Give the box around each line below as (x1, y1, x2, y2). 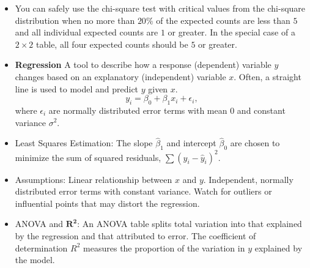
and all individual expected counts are (15, 26, 158, 39)
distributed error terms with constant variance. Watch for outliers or (15, 185, 272, 198)
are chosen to (230, 136, 280, 149)
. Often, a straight (234, 70, 301, 83)
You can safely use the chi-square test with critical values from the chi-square (15, 2, 306, 14)
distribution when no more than (15, 13, 135, 26)
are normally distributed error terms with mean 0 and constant (48, 103, 286, 116)
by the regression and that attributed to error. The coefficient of (15, 229, 256, 242)
